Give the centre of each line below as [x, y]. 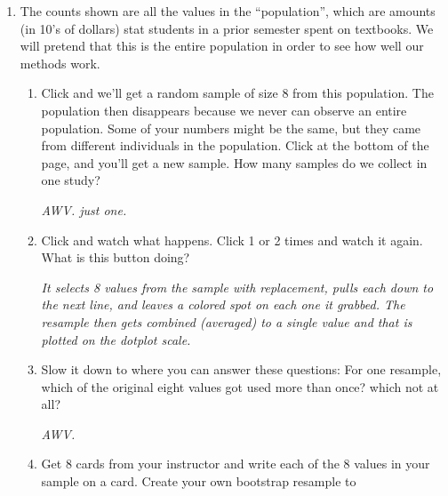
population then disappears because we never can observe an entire [224, 110]
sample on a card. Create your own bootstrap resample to [199, 481]
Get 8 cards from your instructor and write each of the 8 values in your [236, 464]
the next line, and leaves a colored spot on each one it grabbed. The [223, 304]
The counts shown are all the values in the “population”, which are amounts [228, 11]
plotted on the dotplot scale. [116, 339]
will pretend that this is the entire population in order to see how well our [222, 46]
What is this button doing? [116, 257]
